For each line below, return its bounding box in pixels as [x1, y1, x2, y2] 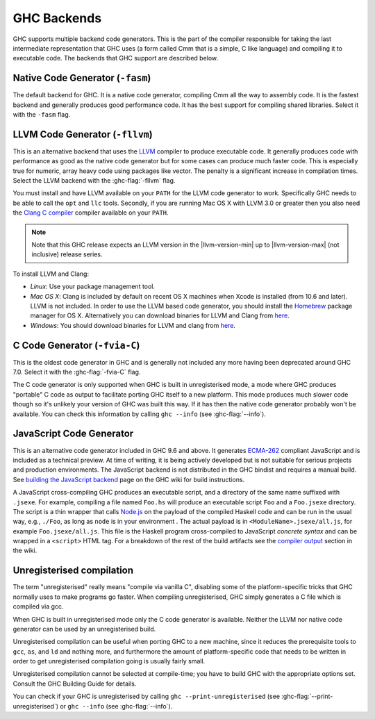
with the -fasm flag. [12, 110, 71, 119]
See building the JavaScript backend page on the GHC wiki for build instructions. [12, 475, 245, 484]
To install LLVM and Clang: [12, 270, 90, 278]
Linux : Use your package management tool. [30, 282, 156, 291]
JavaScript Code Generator [12, 428, 134, 440]
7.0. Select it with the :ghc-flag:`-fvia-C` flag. [12, 368, 141, 377]
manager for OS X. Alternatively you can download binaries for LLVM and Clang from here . [30, 311, 290, 320]
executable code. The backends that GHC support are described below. [12, 54, 219, 63]
